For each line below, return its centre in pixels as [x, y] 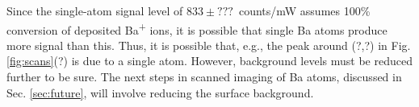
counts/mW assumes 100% [304, 10]
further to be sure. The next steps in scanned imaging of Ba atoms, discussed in [204, 77]
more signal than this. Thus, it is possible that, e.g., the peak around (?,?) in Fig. [209, 45]
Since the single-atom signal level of [95, 10]
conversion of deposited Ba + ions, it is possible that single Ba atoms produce [197, 28]
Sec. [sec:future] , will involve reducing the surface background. [160, 92]
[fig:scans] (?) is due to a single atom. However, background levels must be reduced [209, 61]
